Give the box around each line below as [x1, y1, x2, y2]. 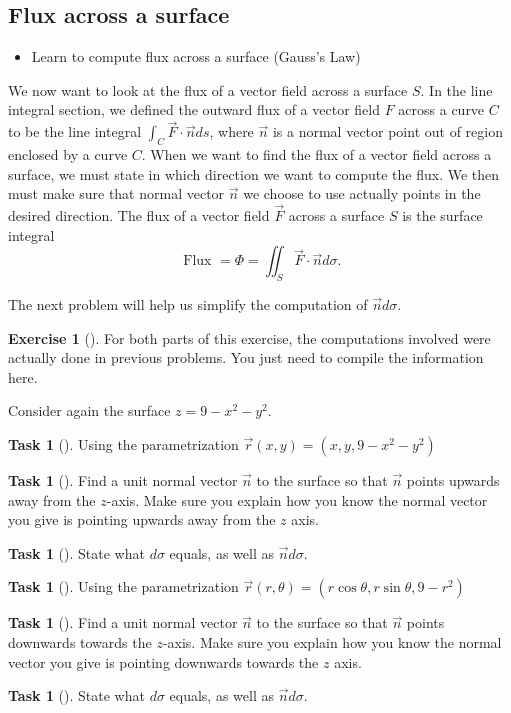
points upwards [406, 469, 500, 490]
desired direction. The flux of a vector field [8, 205, 270, 225]
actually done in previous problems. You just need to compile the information [8, 347, 484, 368]
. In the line [420, 79, 493, 100]
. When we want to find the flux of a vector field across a [141, 144, 492, 164]
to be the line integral [8, 121, 142, 142]
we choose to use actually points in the [243, 183, 481, 204]
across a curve [398, 99, 485, 120]
